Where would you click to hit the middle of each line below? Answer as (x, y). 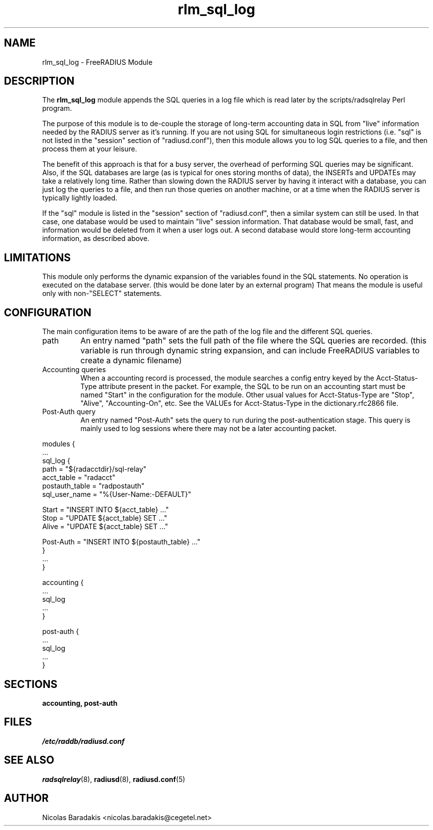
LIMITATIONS (38, 257)
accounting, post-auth (80, 703)
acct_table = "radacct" (79, 478)
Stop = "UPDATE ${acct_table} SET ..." (105, 518)
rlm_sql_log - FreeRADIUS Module (97, 62)
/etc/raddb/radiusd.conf (84, 741)
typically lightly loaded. (80, 198)
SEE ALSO (29, 760)
